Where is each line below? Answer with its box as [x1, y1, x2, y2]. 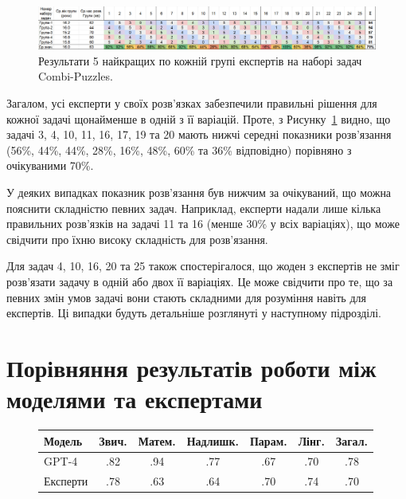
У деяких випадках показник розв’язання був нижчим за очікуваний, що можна [6, 183, 392, 200]
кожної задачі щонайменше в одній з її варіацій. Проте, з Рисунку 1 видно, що [6, 110, 391, 127]
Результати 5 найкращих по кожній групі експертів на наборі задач [38, 52, 362, 69]
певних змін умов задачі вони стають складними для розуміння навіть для [6, 289, 366, 305]
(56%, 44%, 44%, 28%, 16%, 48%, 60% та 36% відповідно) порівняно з [6, 141, 352, 158]
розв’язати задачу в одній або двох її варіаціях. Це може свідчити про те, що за [6, 273, 393, 289]
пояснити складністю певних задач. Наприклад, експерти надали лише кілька [6, 199, 381, 216]
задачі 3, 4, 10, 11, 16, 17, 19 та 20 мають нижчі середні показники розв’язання [6, 126, 392, 143]
